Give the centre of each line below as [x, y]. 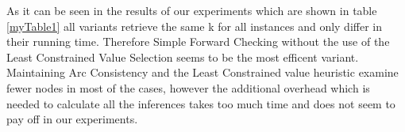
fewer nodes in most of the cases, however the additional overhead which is [188, 87]
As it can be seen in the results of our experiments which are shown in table [192, 10]
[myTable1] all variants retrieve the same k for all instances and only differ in [195, 26]
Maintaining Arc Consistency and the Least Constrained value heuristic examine [202, 72]
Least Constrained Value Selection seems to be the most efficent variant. [183, 57]
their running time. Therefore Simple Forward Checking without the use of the [198, 41]
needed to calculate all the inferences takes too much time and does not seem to [201, 103]
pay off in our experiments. [72, 119]
